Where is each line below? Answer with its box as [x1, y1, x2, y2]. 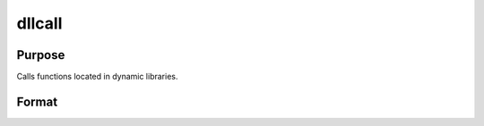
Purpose [16, 47, 65, 63]
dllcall [16, 13, 63, 33]
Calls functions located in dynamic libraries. [16, 71, 178, 82]
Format [16, 94, 58, 109]
